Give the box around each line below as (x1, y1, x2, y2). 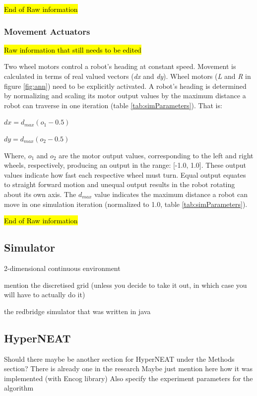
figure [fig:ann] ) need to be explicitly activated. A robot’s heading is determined (4, 80, 247, 91)
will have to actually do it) (4, 289, 85, 300)
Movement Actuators (4, 25, 90, 37)
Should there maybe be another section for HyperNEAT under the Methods (4, 353, 235, 364)
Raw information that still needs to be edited (4, 44, 141, 55)
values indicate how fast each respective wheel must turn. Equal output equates (4, 169, 246, 180)
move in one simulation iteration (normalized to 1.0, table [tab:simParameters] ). (4, 198, 248, 209)
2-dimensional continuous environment (4, 263, 121, 273)
